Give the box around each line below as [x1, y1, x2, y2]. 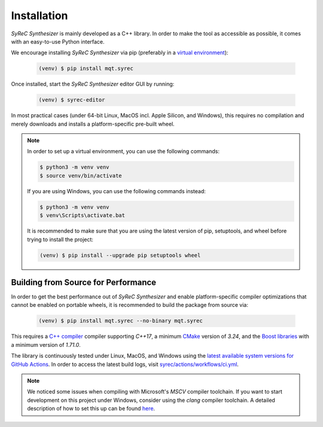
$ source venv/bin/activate [39, 172, 122, 179]
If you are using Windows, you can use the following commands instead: [27, 187, 206, 194]
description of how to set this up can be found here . [27, 405, 156, 412]
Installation [11, 9, 68, 22]
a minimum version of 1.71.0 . [11, 341, 81, 348]
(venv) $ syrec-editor [38, 96, 105, 103]
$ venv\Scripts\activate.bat [39, 212, 126, 219]
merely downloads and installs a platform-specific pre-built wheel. [11, 120, 175, 127]
